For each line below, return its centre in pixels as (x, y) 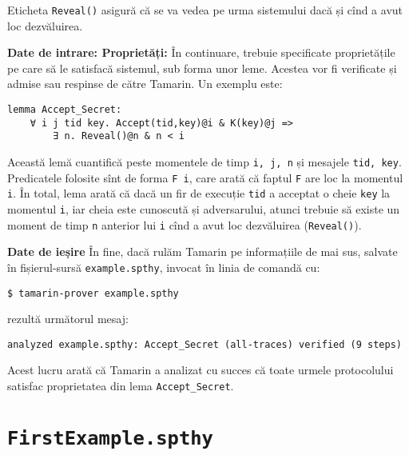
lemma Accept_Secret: (65, 110)
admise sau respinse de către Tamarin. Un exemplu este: (145, 84)
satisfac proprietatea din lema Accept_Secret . (121, 386)
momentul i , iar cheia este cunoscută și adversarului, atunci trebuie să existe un (204, 208)
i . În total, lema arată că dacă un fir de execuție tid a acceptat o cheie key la (199, 193)
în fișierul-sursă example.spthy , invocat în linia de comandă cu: (164, 267)
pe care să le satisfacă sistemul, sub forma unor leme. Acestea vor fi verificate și (202, 68)
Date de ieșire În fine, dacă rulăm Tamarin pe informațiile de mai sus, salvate (203, 251)
